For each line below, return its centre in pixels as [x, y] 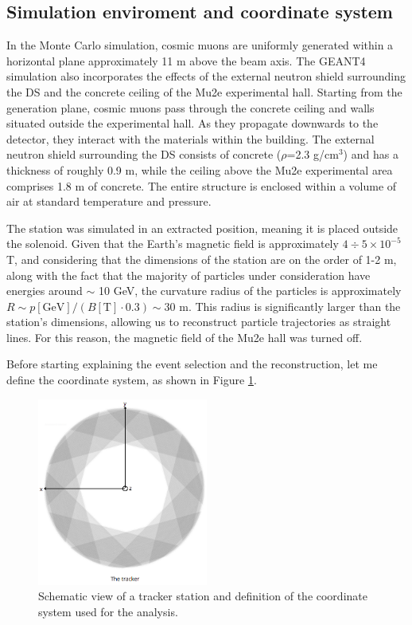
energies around [45, 291]
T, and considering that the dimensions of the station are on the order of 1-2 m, [202, 259]
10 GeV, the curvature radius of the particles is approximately [250, 291]
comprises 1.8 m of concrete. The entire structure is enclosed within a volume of [202, 185]
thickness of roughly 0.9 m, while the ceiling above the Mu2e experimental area [200, 169]
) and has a [371, 154]
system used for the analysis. [108, 612]
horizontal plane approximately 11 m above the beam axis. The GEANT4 [186, 60]
